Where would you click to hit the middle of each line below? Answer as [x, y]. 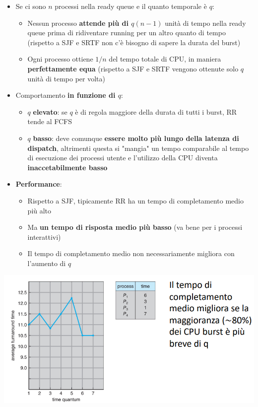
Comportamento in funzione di [65, 95]
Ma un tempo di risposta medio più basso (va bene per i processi [135, 227]
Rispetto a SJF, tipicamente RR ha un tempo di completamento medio [136, 200]
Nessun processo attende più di [78, 23]
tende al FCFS [50, 121]
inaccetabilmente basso [67, 167]
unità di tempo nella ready [205, 23]
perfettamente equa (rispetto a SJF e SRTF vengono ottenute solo [133, 68]
